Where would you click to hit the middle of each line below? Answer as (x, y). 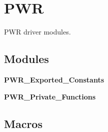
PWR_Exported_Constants (54, 79)
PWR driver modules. (37, 32)
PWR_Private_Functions (50, 96)
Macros (23, 123)
